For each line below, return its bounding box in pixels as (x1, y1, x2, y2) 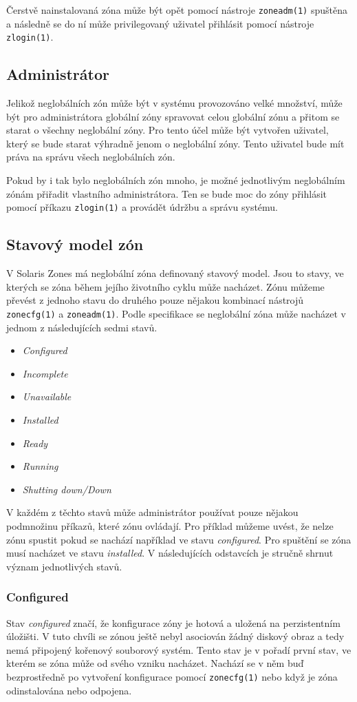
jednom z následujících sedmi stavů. (6, 320, 158, 334)
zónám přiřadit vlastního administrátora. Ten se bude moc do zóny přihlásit (6, 186, 327, 200)
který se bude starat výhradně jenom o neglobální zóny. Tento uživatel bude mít (6, 136, 345, 150)
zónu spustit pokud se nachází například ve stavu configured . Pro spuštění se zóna (6, 532, 351, 546)
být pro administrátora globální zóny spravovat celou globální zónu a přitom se (6, 109, 340, 123)
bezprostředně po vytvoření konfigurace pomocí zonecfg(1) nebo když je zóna (6, 669, 338, 683)
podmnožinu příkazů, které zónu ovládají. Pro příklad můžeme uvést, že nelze (6, 518, 334, 533)
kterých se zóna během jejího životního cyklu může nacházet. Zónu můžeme (6, 279, 325, 293)
